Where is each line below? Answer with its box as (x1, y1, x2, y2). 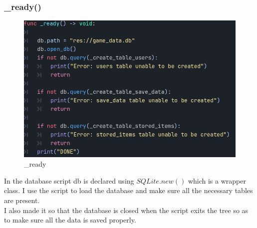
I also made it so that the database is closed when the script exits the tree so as (4, 205, 249, 215)
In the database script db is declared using (4, 175, 134, 186)
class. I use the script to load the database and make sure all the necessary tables (4, 185, 253, 196)
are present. (4, 195, 40, 205)
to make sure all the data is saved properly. (4, 215, 136, 225)
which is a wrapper (188, 175, 246, 186)
